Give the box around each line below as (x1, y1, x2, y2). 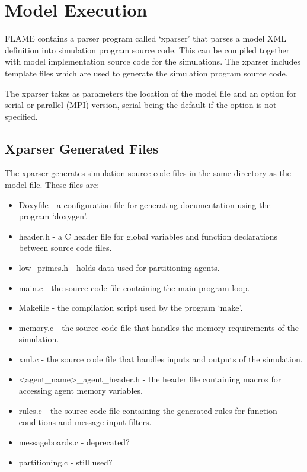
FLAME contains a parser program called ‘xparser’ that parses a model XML (5, 32, 287, 44)
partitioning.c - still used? (18, 455, 113, 468)
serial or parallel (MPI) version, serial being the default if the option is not (5, 98, 277, 111)
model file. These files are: (5, 178, 100, 191)
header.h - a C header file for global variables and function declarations (18, 229, 278, 242)
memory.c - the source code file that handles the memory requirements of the (18, 321, 299, 333)
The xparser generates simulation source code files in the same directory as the (5, 167, 291, 179)
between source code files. (18, 241, 112, 254)
